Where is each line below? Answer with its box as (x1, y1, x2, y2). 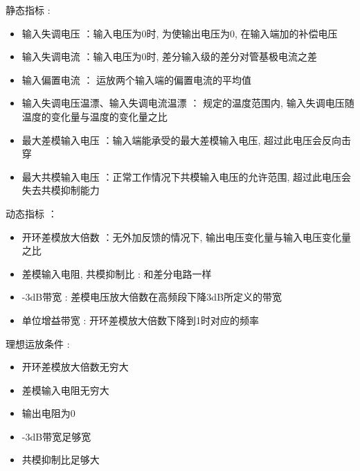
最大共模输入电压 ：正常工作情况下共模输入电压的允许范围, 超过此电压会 (21, 169, 352, 184)
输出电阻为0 (21, 406, 75, 420)
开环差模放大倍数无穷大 (21, 359, 129, 374)
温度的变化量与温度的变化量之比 (21, 109, 168, 123)
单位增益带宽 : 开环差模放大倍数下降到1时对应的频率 (21, 312, 260, 327)
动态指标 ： (6, 206, 57, 220)
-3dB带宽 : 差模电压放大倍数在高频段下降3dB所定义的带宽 (21, 290, 282, 304)
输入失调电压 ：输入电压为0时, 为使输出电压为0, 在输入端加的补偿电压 (21, 26, 338, 40)
